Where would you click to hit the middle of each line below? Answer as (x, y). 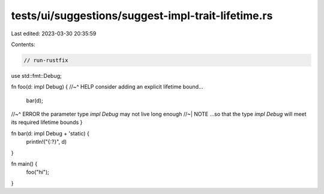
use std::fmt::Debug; (37, 75)
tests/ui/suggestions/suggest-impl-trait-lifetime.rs (142, 16)
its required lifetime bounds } (47, 122)
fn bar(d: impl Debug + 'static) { (50, 133)
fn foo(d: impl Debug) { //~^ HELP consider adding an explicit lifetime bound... (107, 87)
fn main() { (24, 164)
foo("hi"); (37, 172)
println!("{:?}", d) (46, 142)
